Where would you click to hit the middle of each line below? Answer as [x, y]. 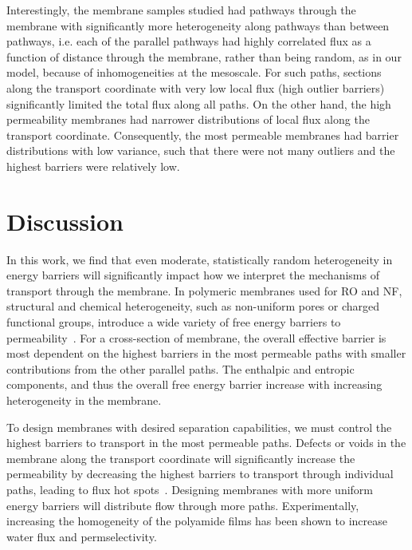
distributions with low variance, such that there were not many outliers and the [201, 150]
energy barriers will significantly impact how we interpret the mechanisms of [193, 275]
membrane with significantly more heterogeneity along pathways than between [198, 25]
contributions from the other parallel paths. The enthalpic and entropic [180, 368]
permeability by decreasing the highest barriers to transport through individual [200, 474]
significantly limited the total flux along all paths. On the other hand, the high [199, 103]
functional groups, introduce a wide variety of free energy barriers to [174, 322]
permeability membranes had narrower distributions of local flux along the [188, 119]
